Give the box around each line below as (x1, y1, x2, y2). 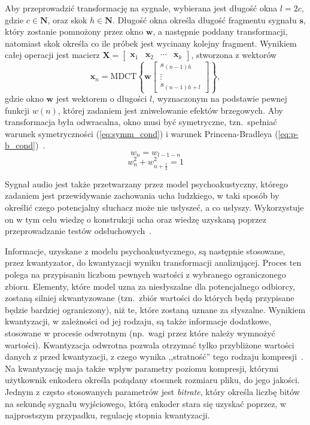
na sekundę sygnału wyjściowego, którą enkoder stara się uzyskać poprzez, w (5, 397, 287, 409)
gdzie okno (5, 92, 44, 104)
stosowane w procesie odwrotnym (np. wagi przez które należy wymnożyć (5, 327, 275, 339)
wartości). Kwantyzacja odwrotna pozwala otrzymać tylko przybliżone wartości (5, 338, 294, 351)
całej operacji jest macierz (5, 48, 100, 61)
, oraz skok (47, 13, 87, 26)
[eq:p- (278, 127, 299, 139)
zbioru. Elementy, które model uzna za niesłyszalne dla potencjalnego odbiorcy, (5, 280, 296, 292)
